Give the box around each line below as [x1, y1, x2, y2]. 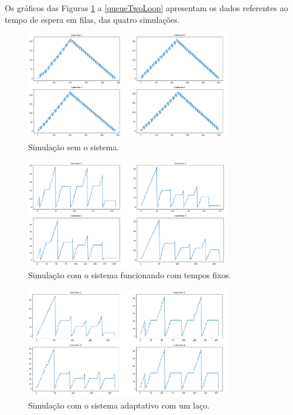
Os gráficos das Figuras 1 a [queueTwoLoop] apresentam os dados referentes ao [5, 2, 288, 14]
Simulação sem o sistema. [28, 140, 120, 153]
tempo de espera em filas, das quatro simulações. [5, 13, 180, 25]
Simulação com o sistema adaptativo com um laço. [28, 399, 210, 411]
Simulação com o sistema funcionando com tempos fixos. [28, 269, 231, 281]
